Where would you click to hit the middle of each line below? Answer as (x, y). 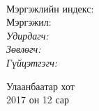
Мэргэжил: (29, 22)
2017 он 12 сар (38, 100)
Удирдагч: (28, 35)
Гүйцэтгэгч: (32, 62)
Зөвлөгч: (24, 49)
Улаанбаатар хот (40, 86)
